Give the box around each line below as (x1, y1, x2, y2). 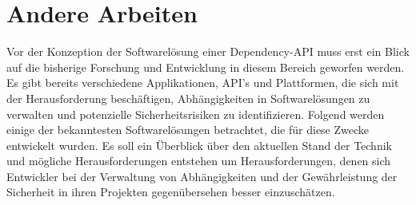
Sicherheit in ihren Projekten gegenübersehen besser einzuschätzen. (6, 183, 335, 200)
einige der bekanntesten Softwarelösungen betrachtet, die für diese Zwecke (6, 121, 370, 138)
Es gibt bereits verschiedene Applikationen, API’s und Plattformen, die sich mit (6, 74, 399, 91)
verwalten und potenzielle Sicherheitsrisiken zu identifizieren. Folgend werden (6, 105, 385, 122)
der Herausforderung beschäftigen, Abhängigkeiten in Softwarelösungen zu (6, 89, 370, 106)
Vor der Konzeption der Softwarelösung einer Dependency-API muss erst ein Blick (6, 43, 410, 60)
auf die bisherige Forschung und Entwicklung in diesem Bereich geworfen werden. (6, 58, 405, 75)
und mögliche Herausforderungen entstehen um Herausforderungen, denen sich (6, 152, 391, 169)
